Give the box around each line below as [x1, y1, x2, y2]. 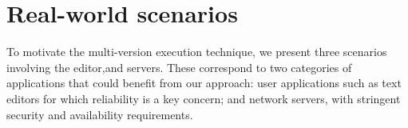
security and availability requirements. [6, 106, 193, 122]
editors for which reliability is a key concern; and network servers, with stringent [6, 90, 401, 106]
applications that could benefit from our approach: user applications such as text [6, 74, 402, 91]
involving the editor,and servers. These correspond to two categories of [6, 58, 352, 75]
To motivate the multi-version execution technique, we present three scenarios [6, 43, 387, 60]
